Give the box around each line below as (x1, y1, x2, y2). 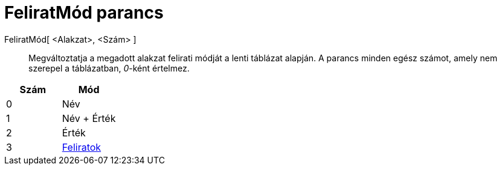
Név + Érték (62, 112, 116, 124)
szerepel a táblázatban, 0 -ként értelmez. (28, 62, 190, 73)
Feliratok (62, 141, 101, 153)
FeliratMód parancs (4, 2, 164, 23)
